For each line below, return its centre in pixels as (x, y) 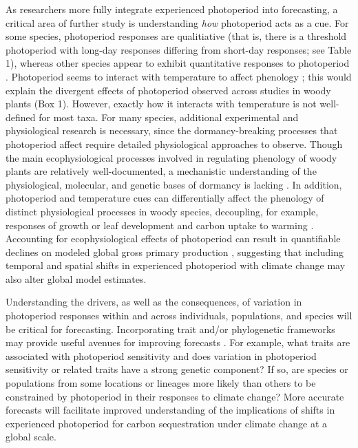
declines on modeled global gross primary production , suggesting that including (175, 252)
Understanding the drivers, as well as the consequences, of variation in (154, 302)
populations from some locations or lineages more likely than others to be (161, 383)
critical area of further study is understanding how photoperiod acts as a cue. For (177, 22)
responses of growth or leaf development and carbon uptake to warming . (160, 225)
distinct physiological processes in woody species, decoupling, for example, (162, 211)
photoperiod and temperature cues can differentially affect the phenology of (165, 198)
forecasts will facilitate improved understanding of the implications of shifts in (170, 410)
